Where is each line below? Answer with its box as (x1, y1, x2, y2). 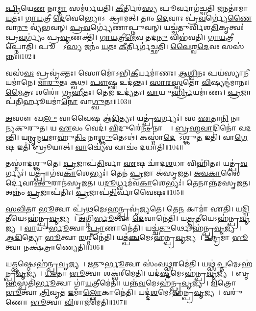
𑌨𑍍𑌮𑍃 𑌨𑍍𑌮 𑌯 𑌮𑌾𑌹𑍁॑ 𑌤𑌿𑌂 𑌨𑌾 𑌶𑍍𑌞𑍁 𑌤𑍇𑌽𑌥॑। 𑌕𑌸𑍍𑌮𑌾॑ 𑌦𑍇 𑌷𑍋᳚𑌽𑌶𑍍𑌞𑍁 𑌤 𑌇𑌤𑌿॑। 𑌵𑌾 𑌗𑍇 (27, 132, 248, 142)
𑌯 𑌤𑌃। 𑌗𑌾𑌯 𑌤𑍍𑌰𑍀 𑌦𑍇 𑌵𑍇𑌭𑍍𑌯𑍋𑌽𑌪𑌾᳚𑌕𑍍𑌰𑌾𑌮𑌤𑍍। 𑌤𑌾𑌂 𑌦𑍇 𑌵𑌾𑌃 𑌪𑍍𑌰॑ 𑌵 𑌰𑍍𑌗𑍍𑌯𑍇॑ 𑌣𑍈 (5, 12, 252, 23)
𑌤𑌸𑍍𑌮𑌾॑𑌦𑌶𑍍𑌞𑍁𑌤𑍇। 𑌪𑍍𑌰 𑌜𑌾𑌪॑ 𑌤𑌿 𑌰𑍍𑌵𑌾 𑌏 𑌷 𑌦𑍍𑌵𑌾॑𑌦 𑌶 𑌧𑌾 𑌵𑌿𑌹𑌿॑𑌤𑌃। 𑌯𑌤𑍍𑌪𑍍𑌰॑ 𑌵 (5, 158, 248, 168)
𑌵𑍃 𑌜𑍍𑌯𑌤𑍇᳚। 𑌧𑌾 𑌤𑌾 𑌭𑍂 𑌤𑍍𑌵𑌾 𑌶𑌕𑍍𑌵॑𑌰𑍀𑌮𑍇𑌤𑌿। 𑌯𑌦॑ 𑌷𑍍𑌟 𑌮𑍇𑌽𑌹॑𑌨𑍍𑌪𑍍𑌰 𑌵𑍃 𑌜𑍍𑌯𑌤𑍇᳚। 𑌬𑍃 (16, 268, 250, 278)
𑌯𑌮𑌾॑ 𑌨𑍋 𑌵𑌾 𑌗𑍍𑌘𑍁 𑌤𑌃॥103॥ (45, 96, 131, 106)
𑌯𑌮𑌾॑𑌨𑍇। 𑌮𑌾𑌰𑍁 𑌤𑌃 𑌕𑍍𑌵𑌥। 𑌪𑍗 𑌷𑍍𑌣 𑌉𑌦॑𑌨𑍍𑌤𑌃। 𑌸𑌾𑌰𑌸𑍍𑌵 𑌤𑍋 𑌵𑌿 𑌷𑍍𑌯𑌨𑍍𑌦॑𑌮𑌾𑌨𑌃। (5, 77, 250, 87)
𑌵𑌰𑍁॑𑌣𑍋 (223, 287, 243, 297)
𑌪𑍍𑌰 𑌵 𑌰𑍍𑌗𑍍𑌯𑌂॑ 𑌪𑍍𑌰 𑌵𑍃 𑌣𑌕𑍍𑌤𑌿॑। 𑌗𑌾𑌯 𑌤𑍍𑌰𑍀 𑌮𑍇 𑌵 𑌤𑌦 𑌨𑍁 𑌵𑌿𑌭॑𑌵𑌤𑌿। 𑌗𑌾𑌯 (5, 31, 226, 42)
